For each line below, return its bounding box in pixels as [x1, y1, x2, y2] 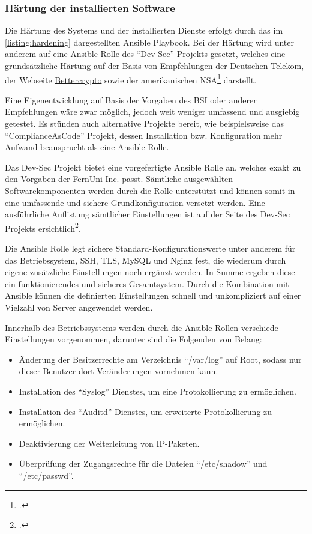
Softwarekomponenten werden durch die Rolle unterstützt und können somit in [5, 184, 295, 196]
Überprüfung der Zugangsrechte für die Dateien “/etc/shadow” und [19, 457, 268, 470]
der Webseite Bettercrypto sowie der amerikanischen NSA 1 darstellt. [5, 71, 257, 86]
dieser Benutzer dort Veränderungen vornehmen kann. [19, 365, 218, 377]
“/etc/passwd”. [19, 469, 74, 481]
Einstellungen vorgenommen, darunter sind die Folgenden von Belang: [5, 333, 262, 345]
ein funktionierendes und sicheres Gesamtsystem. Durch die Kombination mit [5, 277, 289, 290]
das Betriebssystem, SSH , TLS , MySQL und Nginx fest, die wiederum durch [5, 253, 286, 266]
